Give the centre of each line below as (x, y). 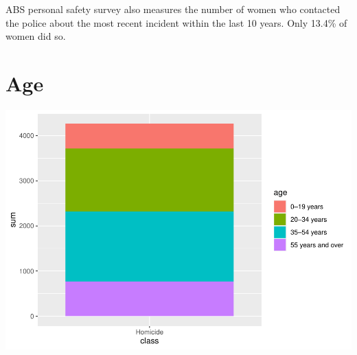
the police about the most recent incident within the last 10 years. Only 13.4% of (176, 22)
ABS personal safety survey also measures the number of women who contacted (173, 9)
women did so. (36, 36)
